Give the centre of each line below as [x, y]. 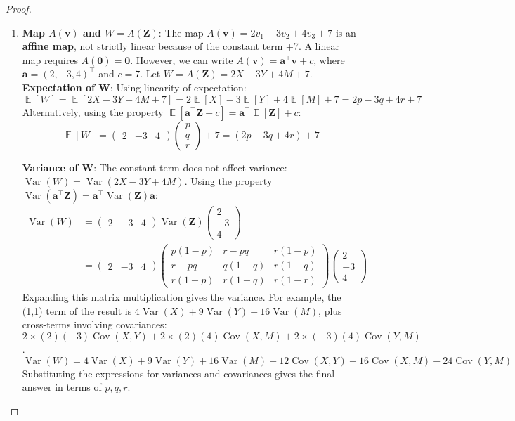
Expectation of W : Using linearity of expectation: [134, 87]
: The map [181, 32]
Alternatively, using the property [93, 111]
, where [329, 59]
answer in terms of [62, 387]
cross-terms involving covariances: [94, 324]
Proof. [19, 8]
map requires [50, 59]
